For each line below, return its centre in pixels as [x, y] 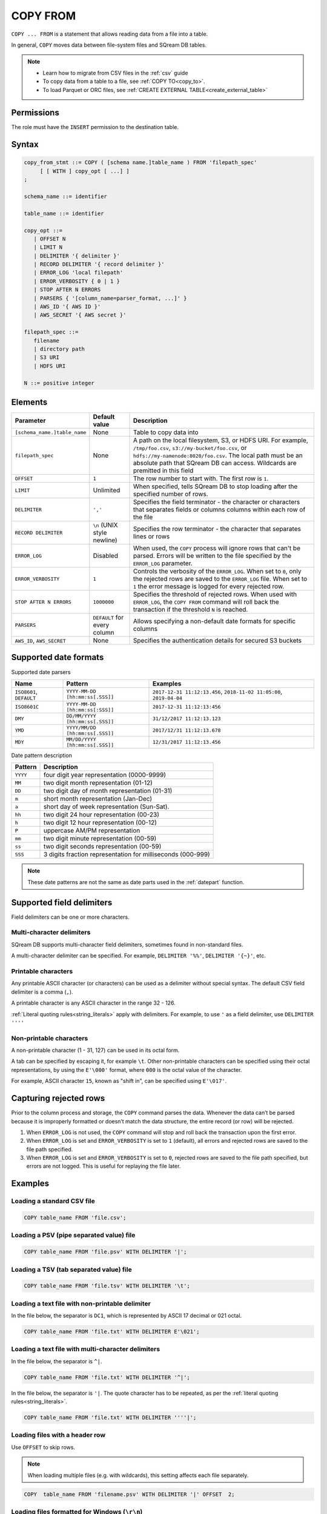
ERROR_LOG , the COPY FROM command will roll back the [206, 602]
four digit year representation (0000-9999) [105, 775]
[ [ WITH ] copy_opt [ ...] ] [84, 171]
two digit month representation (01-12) [98, 783]
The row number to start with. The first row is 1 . [201, 478]
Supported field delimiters [62, 902]
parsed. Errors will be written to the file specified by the [213, 556]
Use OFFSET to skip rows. [43, 1447]
